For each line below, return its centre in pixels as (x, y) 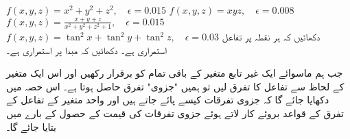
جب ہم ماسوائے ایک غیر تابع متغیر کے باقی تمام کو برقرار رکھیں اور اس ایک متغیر (175, 73)
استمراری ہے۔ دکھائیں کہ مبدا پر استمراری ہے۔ (86, 50)
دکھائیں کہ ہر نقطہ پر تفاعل (271, 37)
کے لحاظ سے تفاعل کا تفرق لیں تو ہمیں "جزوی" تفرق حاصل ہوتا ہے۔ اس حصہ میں (175, 86)
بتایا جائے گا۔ (31, 126)
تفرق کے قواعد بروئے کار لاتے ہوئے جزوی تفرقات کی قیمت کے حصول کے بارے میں (175, 113)
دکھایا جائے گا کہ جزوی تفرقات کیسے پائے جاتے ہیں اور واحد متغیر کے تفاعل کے (168, 100)
